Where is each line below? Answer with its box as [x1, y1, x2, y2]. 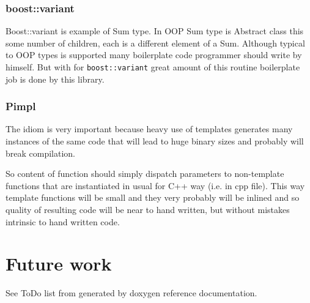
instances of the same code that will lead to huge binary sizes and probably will [6, 135, 304, 148]
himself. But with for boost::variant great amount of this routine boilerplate [6, 61, 300, 73]
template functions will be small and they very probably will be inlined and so [6, 191, 300, 204]
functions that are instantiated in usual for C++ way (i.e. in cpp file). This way [6, 179, 305, 192]
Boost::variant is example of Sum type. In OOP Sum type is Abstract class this [6, 24, 304, 37]
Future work [6, 251, 112, 276]
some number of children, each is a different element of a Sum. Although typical [6, 36, 305, 49]
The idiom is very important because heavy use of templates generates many [6, 122, 293, 135]
